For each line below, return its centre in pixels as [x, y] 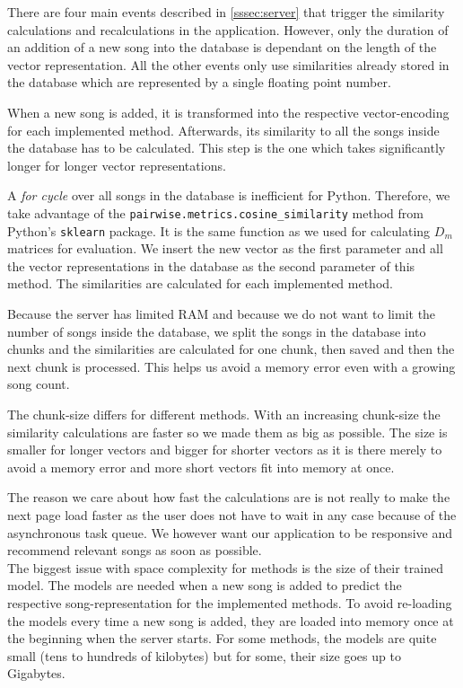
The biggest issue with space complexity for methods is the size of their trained [225, 567]
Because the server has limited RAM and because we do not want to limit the [222, 314]
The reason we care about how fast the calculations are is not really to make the [229, 497]
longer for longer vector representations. [117, 165]
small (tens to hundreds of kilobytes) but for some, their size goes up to [204, 655]
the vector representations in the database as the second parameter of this [211, 265]
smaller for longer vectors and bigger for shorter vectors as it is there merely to [225, 450]
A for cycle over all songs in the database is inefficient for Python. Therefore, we [229, 195]
